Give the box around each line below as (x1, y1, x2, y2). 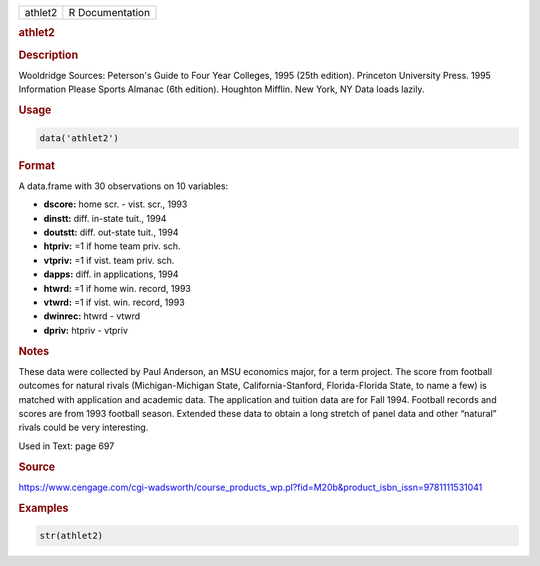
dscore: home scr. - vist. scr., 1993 (43, 198, 188, 210)
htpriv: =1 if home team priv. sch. (43, 240, 181, 252)
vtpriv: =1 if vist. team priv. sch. (43, 254, 175, 266)
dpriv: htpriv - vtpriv (43, 324, 129, 336)
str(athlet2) (39, 530, 104, 542)
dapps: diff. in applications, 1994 (43, 268, 179, 280)
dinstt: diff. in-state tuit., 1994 (43, 212, 167, 224)
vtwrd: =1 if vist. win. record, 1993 (43, 296, 185, 308)
